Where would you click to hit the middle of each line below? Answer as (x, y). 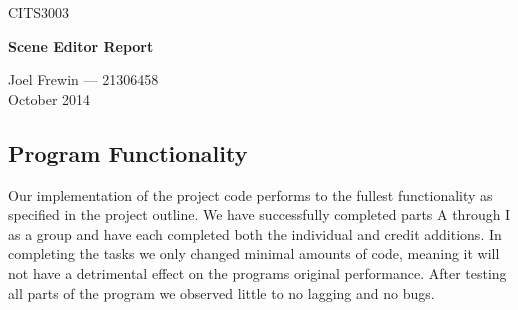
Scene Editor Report (81, 45)
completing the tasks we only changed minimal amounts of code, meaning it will (254, 253)
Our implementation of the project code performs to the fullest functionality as (250, 194)
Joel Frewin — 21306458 (83, 79)
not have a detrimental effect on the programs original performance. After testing (257, 272)
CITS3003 (39, 12)
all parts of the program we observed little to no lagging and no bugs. (221, 292)
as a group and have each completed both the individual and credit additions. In (255, 233)
